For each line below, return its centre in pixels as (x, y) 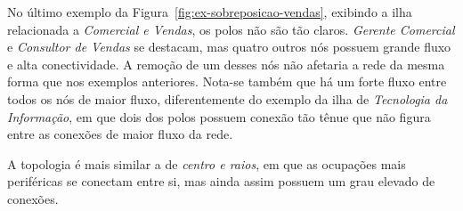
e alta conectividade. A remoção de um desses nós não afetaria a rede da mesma (226, 64)
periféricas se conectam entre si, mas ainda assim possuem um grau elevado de (221, 181)
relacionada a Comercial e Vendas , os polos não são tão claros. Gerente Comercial (231, 29)
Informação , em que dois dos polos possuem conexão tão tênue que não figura (219, 116)
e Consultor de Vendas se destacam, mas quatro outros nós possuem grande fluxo (229, 47)
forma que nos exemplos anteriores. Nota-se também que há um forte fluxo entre (227, 81)
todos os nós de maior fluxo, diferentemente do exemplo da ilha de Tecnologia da (227, 98)
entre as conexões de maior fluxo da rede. (120, 134)
